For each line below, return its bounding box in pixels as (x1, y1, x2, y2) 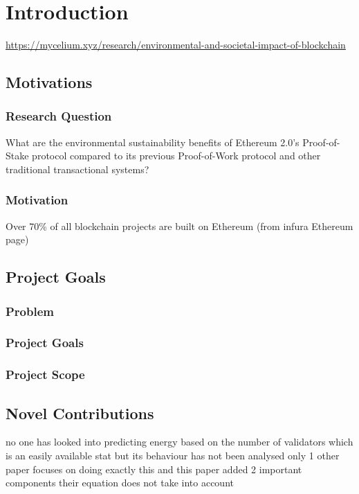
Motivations (6, 71, 93, 93)
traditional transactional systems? (6, 161, 149, 176)
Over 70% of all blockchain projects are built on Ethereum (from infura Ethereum (6, 218, 353, 233)
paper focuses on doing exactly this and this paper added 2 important (6, 461, 302, 476)
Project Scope (6, 366, 85, 383)
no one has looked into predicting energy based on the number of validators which (6, 434, 353, 449)
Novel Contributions (6, 402, 154, 423)
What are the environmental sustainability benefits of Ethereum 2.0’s (6, 134, 300, 149)
